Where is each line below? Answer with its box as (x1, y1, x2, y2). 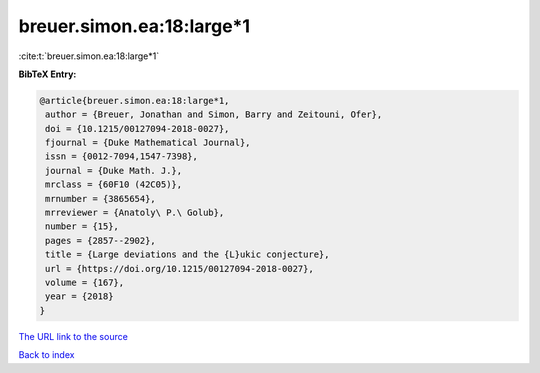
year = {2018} (45, 291, 114, 302)
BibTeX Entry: (18, 68, 77, 80)
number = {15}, (45, 221, 120, 232)
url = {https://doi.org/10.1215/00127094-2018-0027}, (45, 263, 314, 274)
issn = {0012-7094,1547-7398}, (45, 151, 199, 162)
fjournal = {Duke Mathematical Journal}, (45, 137, 251, 149)
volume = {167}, (45, 277, 125, 288)
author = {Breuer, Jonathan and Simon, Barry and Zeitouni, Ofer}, (45, 109, 383, 120)
